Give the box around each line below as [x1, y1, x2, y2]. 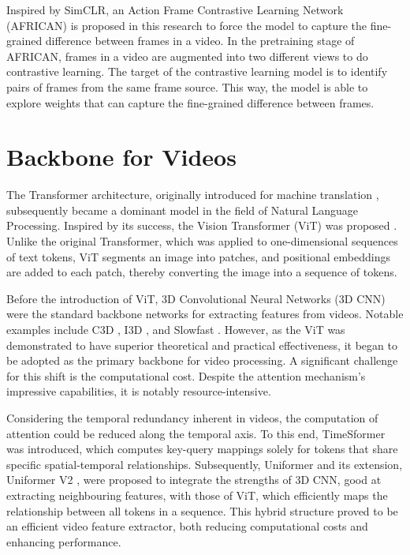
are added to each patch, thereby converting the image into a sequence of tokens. [6, 264, 397, 280]
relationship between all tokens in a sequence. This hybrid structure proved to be [6, 502, 398, 519]
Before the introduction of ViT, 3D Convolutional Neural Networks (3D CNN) [6, 290, 386, 306]
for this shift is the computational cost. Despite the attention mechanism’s [6, 367, 366, 384]
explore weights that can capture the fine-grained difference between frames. [6, 94, 375, 111]
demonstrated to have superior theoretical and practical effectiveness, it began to [6, 336, 397, 353]
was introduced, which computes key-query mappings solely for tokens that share [6, 441, 398, 457]
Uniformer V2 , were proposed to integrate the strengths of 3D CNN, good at [6, 471, 382, 488]
